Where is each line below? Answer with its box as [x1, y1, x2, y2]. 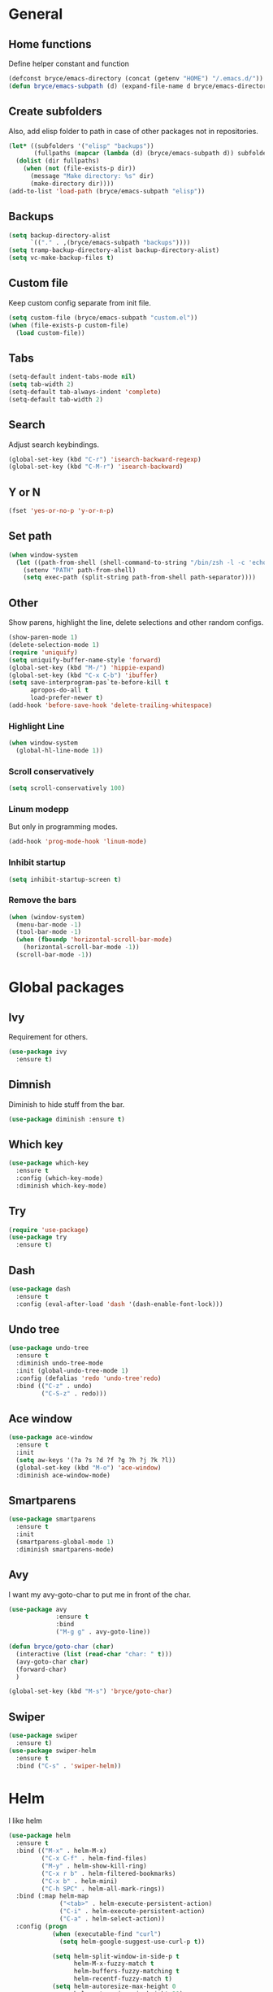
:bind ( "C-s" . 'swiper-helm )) [15, 1761, 122, 1770]
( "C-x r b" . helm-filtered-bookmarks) [41, 1869, 176, 1877]
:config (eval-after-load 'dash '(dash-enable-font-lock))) [15, 1300, 223, 1308]
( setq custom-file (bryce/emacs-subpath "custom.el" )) [8, 314, 198, 322]
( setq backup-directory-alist [8, 231, 111, 240]
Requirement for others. [8, 1031, 89, 1041]
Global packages [8, 979, 124, 996]
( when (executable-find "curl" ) [51, 1929, 162, 1938]
